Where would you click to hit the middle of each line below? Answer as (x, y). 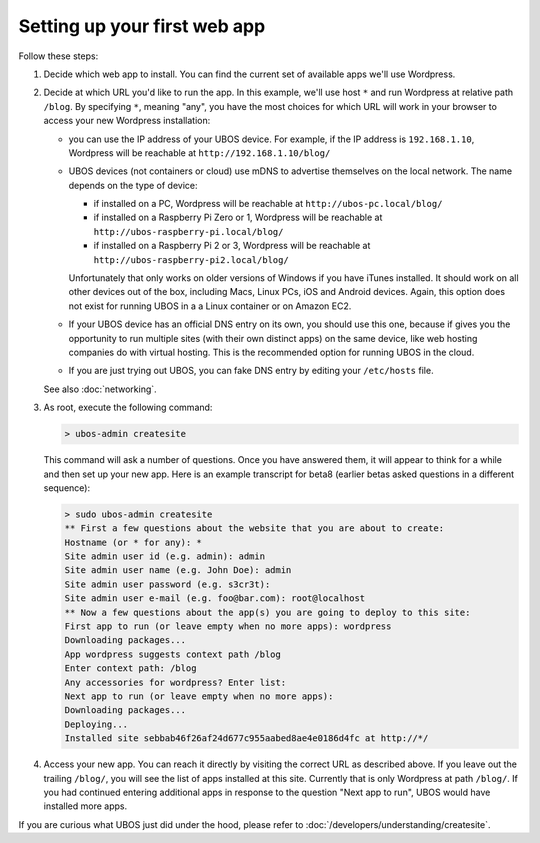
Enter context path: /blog (130, 668)
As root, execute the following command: (128, 407)
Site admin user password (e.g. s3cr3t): (167, 584)
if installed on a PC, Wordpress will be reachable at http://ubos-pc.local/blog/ (268, 204)
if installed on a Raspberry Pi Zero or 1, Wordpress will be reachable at (238, 217)
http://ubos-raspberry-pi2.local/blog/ (191, 259)
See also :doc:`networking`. (100, 389)
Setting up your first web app (142, 26)
